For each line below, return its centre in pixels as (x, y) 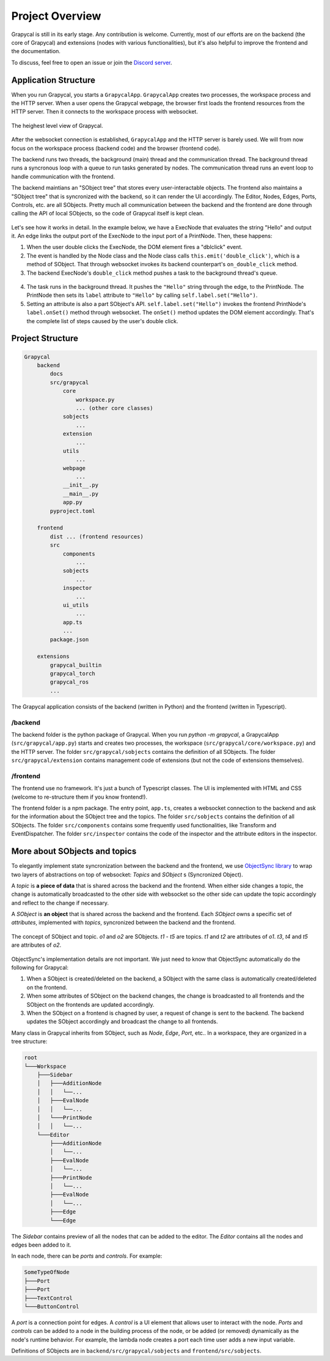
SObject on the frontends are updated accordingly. (90, 1004)
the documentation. (36, 51)
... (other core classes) (114, 408)
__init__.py (81, 485)
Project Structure (45, 339)
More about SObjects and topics (74, 852)
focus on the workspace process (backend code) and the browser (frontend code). (116, 148)
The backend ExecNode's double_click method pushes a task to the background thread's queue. (152, 273)
